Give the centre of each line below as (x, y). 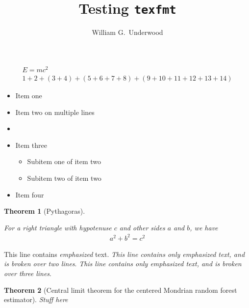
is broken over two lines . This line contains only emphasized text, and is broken (123, 264)
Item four (30, 194)
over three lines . (28, 273)
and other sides (142, 227)
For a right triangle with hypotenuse (58, 227)
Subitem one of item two (64, 161)
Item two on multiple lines (55, 112)
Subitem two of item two (64, 178)
